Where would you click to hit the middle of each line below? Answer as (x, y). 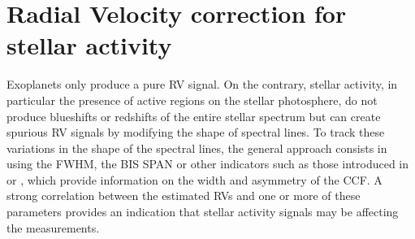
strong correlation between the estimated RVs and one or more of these (184, 196)
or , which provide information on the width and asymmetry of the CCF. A (195, 179)
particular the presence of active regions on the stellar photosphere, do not (192, 100)
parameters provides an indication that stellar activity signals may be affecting (203, 212)
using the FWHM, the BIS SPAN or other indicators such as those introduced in (208, 164)
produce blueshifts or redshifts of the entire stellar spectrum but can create (194, 116)
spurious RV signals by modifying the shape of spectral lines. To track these (196, 132)
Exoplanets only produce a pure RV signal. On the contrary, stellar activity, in (202, 84)
